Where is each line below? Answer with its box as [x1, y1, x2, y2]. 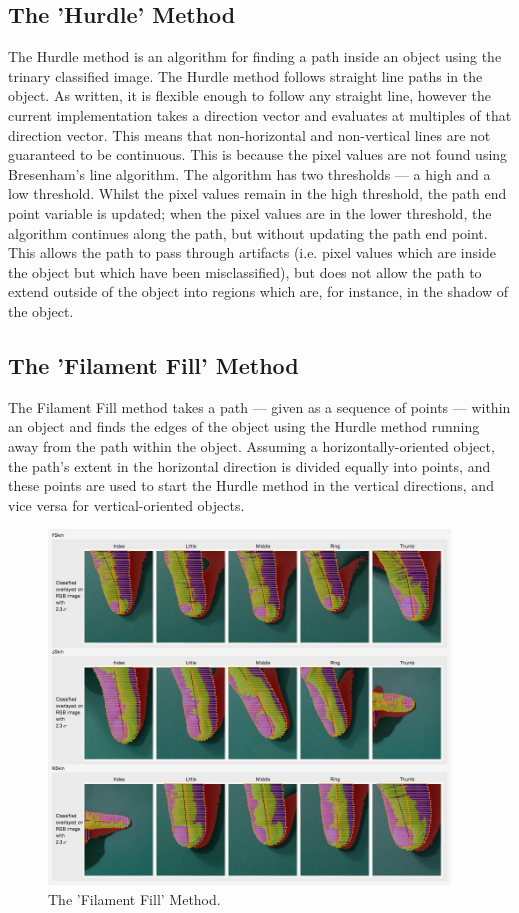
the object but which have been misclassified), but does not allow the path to [8, 261, 482, 282]
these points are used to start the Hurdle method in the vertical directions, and [8, 475, 494, 496]
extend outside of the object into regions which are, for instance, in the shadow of [8, 281, 509, 302]
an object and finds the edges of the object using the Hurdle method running [8, 416, 480, 437]
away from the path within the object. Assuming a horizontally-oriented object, [8, 435, 495, 456]
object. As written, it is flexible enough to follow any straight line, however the [8, 85, 491, 106]
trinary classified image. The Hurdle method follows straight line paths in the [8, 65, 483, 86]
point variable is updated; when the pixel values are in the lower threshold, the [8, 202, 492, 223]
